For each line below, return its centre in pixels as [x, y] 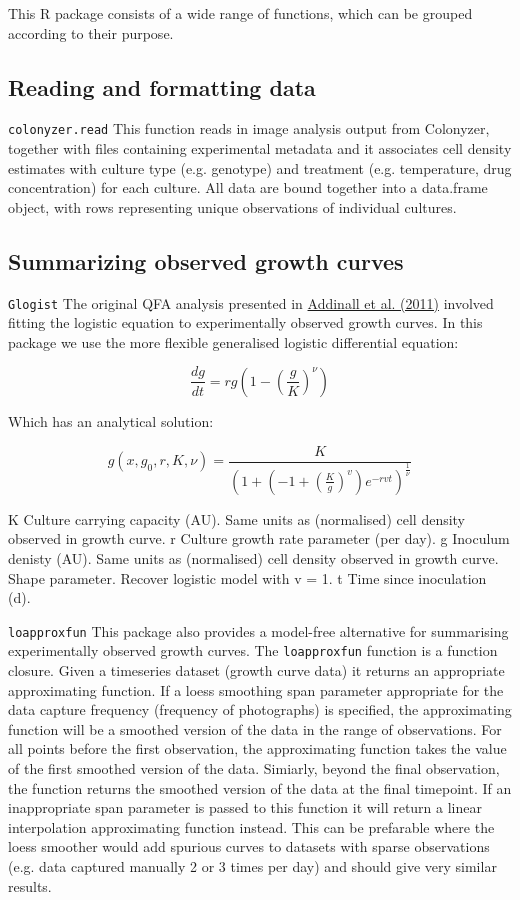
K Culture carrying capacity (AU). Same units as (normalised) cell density [237, 518]
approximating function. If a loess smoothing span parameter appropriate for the [256, 689]
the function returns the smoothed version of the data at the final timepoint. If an [260, 787]
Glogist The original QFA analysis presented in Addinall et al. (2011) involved [251, 302]
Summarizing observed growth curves [206, 260]
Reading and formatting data [162, 86]
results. [30, 885]
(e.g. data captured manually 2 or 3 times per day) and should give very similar [252, 866]
